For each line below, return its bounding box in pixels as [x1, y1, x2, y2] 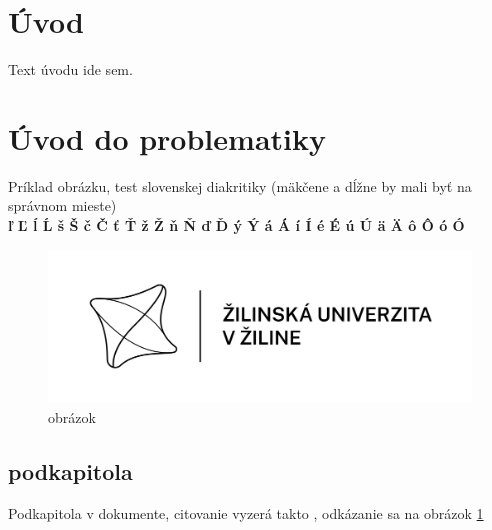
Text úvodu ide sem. [8, 59, 133, 80]
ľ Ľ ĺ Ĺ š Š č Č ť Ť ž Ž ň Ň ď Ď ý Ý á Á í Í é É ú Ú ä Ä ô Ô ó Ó [8, 215, 465, 236]
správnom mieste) [8, 195, 117, 216]
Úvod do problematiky [8, 117, 326, 158]
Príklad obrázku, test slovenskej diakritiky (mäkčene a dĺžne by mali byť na [8, 175, 472, 196]
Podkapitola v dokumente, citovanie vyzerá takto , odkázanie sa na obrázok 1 [8, 502, 484, 523]
